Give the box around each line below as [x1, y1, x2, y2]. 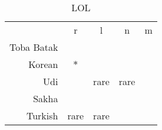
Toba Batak [9, 40, 58, 54]
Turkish [26, 109, 58, 122]
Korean [28, 57, 58, 71]
